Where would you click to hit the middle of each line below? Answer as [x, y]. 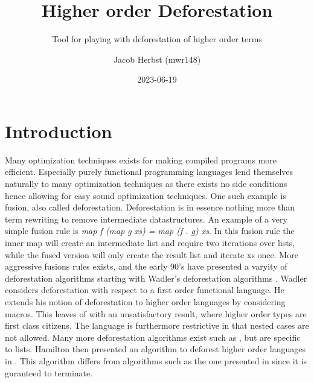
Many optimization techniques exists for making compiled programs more [141, 160]
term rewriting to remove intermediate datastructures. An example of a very [146, 219]
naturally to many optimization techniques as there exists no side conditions [146, 184]
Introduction [59, 131]
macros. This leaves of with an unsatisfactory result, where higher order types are [156, 313]
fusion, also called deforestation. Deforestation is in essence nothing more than [150, 207]
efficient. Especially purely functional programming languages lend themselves [149, 172]
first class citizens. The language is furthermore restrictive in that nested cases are [157, 325]
